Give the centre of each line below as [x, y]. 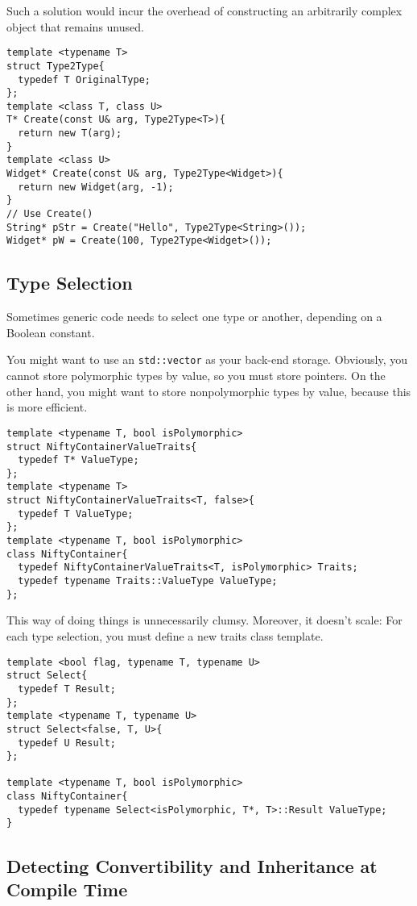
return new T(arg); [70, 134]
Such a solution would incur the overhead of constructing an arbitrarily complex [204, 10]
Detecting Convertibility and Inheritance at [192, 865]
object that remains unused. [75, 26]
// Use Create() [50, 214]
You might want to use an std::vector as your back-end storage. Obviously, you [207, 359]
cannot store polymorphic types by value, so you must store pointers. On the [196, 376]
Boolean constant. [51, 332]
